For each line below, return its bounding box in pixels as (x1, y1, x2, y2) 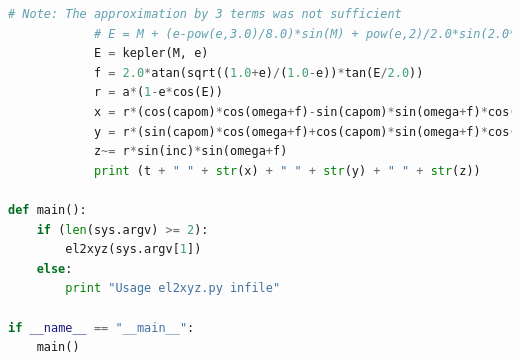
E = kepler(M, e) (93, 46, 209, 61)
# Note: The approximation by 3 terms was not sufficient (8, 7, 402, 21)
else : (36, 261, 73, 276)
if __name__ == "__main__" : (8, 320, 195, 335)
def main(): (8, 202, 87, 217)
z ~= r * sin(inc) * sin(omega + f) (93, 144, 288, 159)
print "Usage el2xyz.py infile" (65, 281, 281, 296)
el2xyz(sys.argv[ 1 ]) (65, 242, 202, 257)
